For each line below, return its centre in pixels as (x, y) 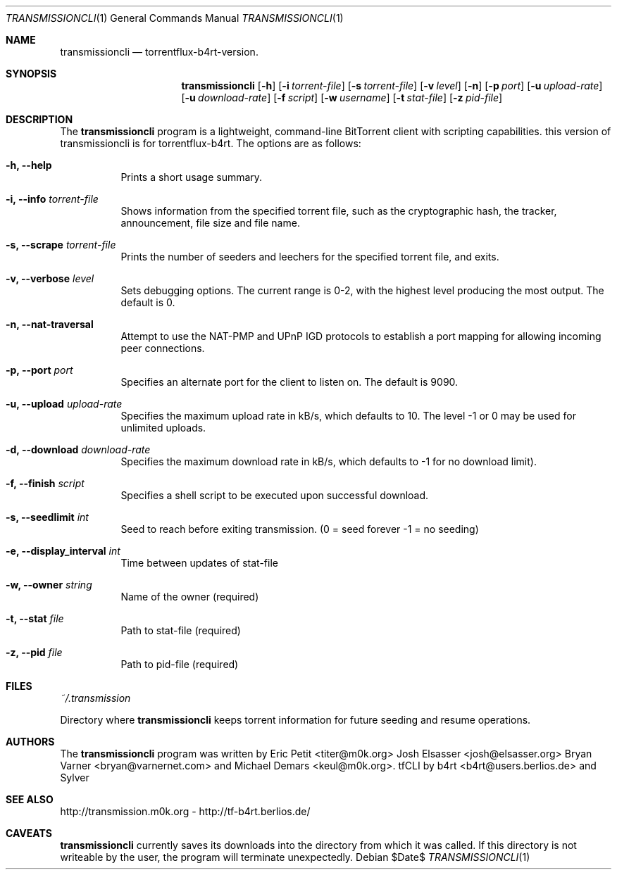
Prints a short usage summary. (192, 177)
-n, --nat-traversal (50, 324)
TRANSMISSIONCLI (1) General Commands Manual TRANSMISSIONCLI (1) (175, 18)
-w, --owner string (49, 585)
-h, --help (29, 165)
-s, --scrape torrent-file (61, 245)
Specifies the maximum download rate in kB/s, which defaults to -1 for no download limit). (329, 461)
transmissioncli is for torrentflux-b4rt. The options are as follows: (211, 143)
